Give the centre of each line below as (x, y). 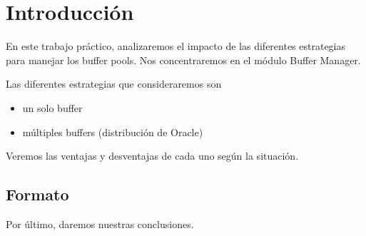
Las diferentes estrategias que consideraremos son (114, 84)
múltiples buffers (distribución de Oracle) (113, 132)
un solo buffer (52, 107)
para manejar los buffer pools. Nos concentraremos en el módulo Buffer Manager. (183, 60)
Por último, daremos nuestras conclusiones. (100, 224)
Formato (37, 194)
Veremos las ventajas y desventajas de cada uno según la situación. (152, 156)
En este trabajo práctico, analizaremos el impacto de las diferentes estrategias (176, 46)
